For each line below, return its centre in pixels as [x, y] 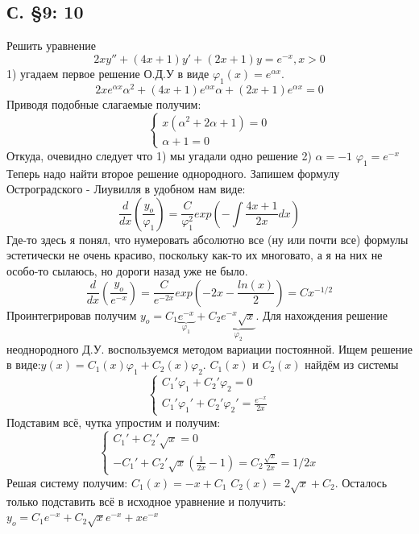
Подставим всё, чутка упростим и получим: [114, 422]
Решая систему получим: [67, 482]
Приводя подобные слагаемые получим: [104, 103]
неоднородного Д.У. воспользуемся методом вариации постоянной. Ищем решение [209, 348]
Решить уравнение [51, 46]
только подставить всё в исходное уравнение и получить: [146, 501]
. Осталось [361, 482]
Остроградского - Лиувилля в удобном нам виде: [126, 189]
